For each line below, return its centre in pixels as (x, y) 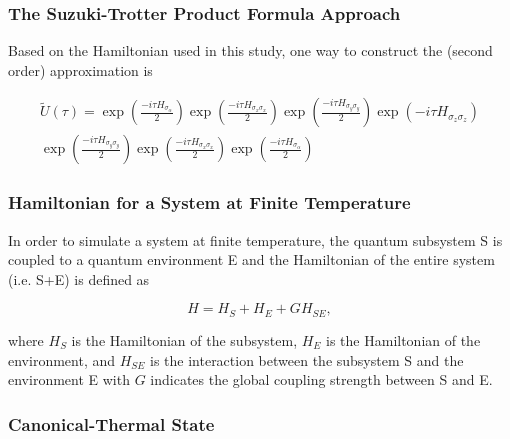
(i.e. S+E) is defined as (79, 278)
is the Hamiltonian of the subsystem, (184, 339)
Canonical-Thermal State (111, 423)
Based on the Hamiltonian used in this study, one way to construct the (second (250, 50)
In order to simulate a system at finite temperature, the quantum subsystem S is (255, 239)
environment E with (69, 379)
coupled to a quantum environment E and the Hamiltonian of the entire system (251, 259)
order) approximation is (80, 69)
